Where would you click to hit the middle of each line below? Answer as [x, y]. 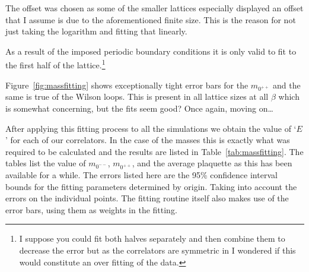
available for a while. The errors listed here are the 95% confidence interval [141, 175]
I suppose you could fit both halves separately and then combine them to [152, 238]
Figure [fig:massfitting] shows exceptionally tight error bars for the [127, 85]
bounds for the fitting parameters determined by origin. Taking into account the [151, 186]
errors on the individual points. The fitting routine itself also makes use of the [147, 198]
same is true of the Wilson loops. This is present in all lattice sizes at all [137, 97]
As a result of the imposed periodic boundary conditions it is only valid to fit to [151, 51]
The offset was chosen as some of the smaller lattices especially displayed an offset [154, 8]
